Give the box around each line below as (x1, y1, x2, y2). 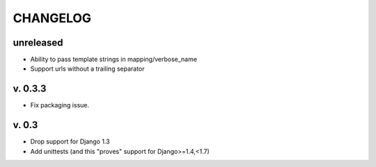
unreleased (13, 37, 63, 49)
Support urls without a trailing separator (30, 64, 146, 73)
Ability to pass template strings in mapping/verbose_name (30, 55, 198, 64)
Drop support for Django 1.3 (30, 137, 111, 146)
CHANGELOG (13, 10, 92, 26)
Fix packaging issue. (30, 101, 90, 109)
